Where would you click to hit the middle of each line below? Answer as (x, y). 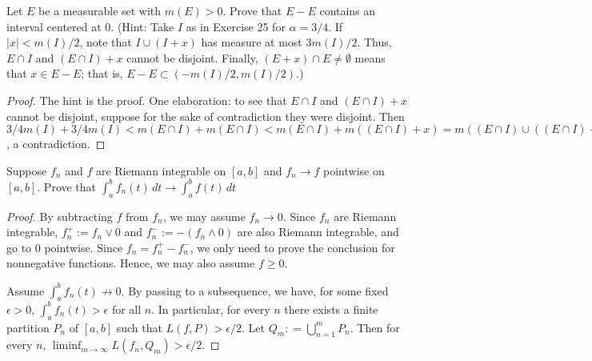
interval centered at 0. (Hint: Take (90, 26)
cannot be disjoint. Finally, (192, 57)
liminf (67, 346)
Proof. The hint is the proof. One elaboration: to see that (147, 100)
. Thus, (374, 42)
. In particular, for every (211, 309)
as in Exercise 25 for (236, 26)
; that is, (102, 73)
